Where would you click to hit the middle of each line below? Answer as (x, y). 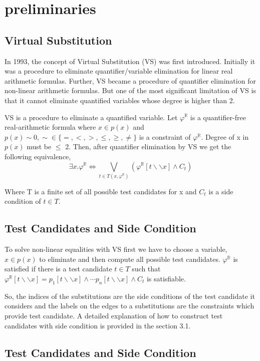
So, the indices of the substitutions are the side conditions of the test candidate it (130, 296)
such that (146, 269)
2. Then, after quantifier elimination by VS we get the (148, 146)
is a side (221, 191)
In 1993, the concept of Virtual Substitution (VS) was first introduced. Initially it (130, 61)
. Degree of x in (225, 136)
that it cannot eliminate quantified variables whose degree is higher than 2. (120, 100)
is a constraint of (165, 136)
